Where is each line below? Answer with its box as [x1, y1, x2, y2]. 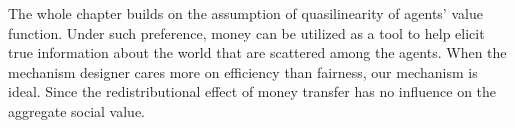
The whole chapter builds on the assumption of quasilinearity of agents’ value [8, 3, 483, 23]
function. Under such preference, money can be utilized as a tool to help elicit [8, 22, 485, 43]
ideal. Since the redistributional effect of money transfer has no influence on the [8, 81, 497, 102]
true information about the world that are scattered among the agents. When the [8, 42, 507, 63]
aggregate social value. [8, 100, 145, 121]
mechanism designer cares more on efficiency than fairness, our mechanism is [8, 61, 478, 82]
